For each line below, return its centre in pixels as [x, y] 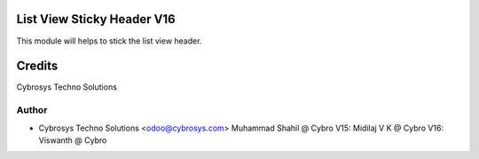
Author [32, 110]
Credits [37, 66]
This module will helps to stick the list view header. [109, 41]
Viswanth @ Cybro [73, 140]
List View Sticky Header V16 [96, 19]
